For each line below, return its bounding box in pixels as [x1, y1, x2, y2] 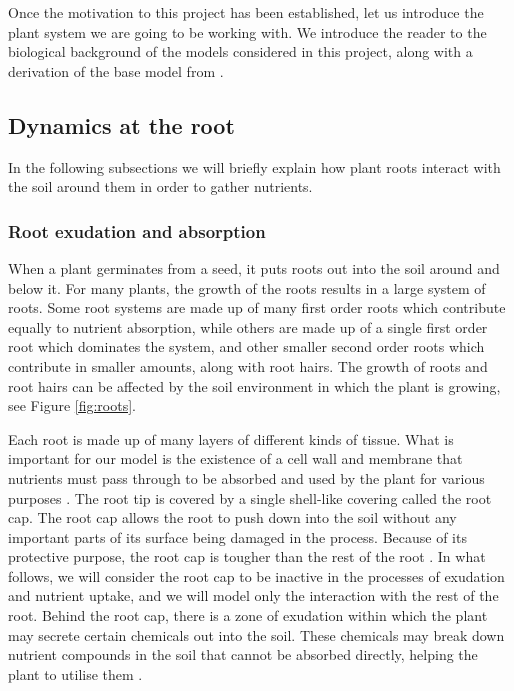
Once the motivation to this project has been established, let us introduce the [8, 2, 484, 22]
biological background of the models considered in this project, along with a [8, 41, 473, 62]
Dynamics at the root [8, 109, 235, 140]
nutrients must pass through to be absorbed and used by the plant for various [8, 467, 485, 488]
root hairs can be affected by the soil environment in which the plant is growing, [8, 375, 501, 396]
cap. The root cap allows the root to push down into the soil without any [8, 507, 457, 528]
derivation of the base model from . [8, 60, 224, 81]
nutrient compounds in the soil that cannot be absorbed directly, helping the [8, 644, 478, 665]
